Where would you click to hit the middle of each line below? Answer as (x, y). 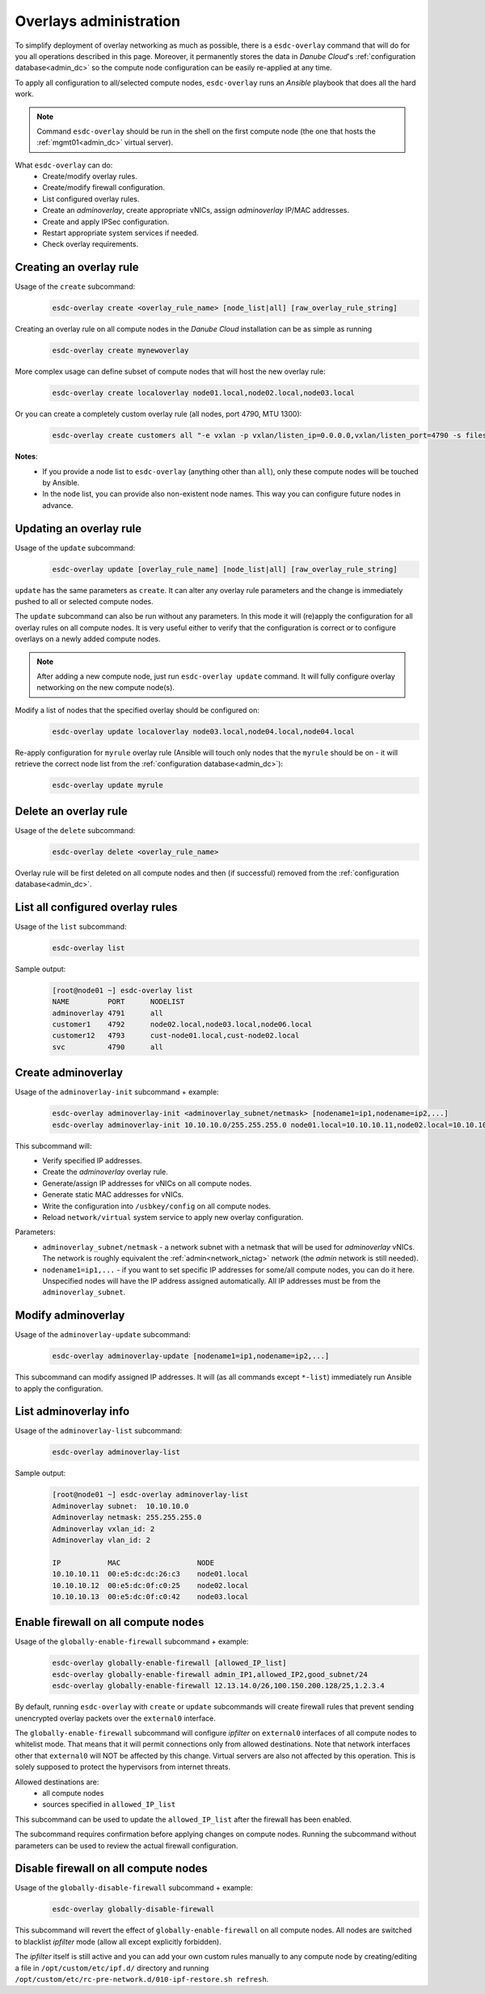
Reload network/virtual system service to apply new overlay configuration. (173, 1217)
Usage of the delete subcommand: (75, 830)
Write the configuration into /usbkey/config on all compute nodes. (156, 1206)
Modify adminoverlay (70, 1316)
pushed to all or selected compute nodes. (84, 602)
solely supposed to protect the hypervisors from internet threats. (122, 1767)
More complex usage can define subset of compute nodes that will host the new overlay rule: (171, 371)
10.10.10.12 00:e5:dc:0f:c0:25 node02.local (150, 1585)
